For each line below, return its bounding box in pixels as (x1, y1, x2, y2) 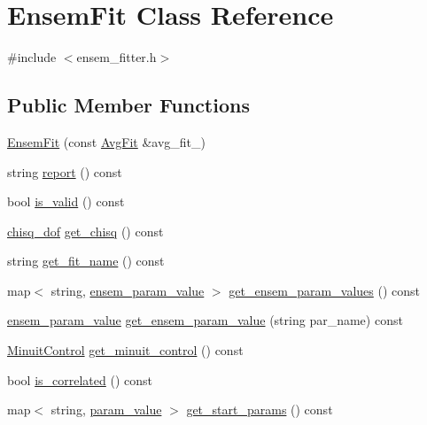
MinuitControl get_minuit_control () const (7, 341, 244, 359)
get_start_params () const (186, 400, 333, 419)
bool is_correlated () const (7, 370, 152, 389)
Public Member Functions (7, 91, 250, 119)
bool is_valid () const (7, 192, 125, 211)
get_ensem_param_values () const (229, 281, 420, 299)
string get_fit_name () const (7, 251, 165, 270)
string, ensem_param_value (50, 281, 205, 299)
